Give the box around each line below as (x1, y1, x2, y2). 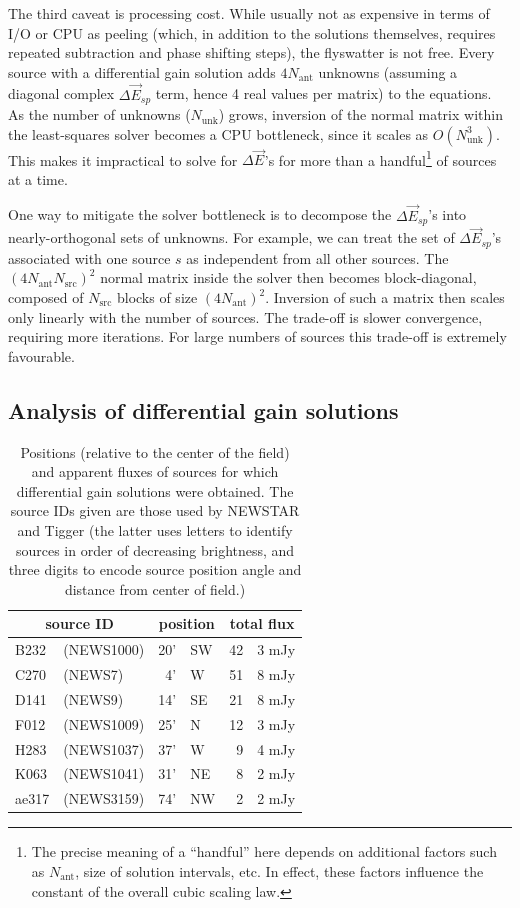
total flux (229, 613, 295, 634)
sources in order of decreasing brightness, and (15, 539, 295, 560)
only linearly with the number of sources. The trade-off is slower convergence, (8, 306, 483, 327)
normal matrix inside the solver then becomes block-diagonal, (100, 267, 477, 288)
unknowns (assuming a (318, 61, 458, 82)
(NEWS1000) (63, 639, 145, 660)
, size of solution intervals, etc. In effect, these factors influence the (75, 860, 484, 881)
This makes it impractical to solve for (8, 149, 238, 170)
